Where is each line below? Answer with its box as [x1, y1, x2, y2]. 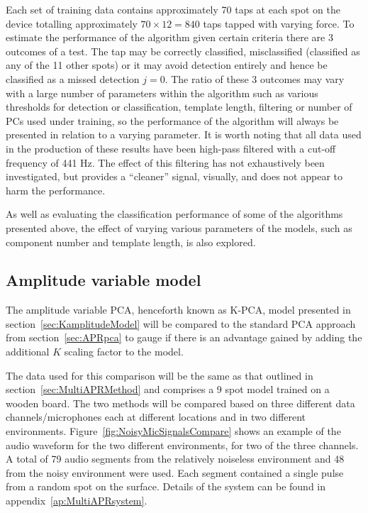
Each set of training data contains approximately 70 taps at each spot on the [6, 2, 340, 16]
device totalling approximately [6, 16, 138, 31]
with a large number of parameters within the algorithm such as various [6, 85, 318, 100]
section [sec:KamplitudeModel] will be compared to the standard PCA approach [6, 316, 356, 331]
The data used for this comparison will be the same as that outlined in [6, 368, 313, 382]
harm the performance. [6, 182, 106, 197]
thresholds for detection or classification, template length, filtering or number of [6, 99, 352, 114]
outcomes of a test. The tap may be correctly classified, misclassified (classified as [6, 43, 360, 58]
